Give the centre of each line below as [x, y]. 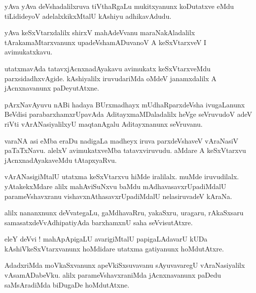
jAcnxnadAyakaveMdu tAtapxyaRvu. [61, 160]
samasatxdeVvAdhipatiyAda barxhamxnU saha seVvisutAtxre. [99, 222]
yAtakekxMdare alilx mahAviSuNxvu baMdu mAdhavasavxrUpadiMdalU [115, 186]
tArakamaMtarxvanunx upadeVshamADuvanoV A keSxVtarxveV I [106, 42]
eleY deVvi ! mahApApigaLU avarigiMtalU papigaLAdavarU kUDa [106, 239]
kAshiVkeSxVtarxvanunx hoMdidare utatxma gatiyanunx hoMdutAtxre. [114, 248]
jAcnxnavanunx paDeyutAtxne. [52, 88]
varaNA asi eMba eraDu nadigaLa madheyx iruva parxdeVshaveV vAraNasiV [122, 140]
